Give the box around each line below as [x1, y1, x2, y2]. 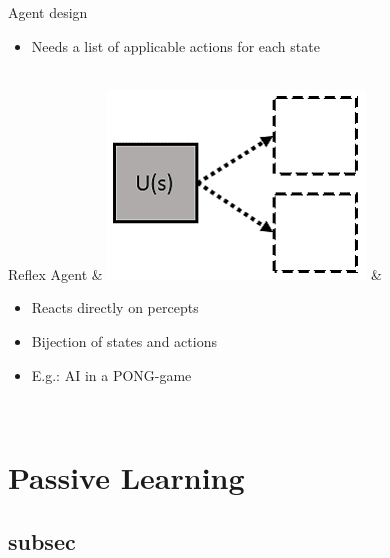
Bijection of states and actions [31, 330, 217, 351]
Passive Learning [8, 456, 245, 497]
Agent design [8, 2, 88, 22]
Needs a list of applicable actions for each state [31, 35, 320, 56]
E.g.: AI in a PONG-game [31, 364, 192, 385]
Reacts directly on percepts [31, 297, 199, 318]
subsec [8, 525, 76, 556]
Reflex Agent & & [8, 263, 382, 284]
